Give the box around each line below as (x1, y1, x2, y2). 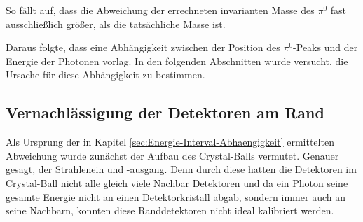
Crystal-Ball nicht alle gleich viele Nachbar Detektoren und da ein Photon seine (6, 175, 348, 190)
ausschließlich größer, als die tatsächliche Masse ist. (6, 16, 226, 31)
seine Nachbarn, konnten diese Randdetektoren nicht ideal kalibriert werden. (6, 203, 334, 218)
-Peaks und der (293, 40, 358, 55)
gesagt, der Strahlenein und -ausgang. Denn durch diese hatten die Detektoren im (6, 162, 357, 176)
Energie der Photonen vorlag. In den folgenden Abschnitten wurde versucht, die (6, 53, 348, 68)
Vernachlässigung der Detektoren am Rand (6, 102, 324, 123)
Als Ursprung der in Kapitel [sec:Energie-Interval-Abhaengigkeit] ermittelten (6, 134, 334, 149)
